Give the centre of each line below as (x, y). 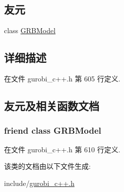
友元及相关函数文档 (52, 105)
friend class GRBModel (53, 130)
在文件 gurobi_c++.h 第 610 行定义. (62, 149)
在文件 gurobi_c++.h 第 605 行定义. (62, 78)
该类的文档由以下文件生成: (47, 166)
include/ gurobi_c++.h (39, 183)
